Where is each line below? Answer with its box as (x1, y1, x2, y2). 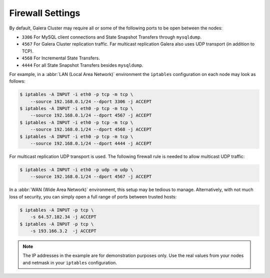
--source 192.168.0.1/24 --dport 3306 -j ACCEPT (30, 98, 152, 104)
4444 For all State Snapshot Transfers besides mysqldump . (21, 62, 143, 68)
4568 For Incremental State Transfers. (21, 55, 100, 61)
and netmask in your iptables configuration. (22, 259, 117, 265)
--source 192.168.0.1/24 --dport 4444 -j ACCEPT (30, 140, 152, 146)
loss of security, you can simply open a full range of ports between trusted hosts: (9, 193, 177, 199)
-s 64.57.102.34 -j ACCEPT (30, 214, 97, 220)
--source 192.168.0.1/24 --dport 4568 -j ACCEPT (30, 126, 152, 132)
